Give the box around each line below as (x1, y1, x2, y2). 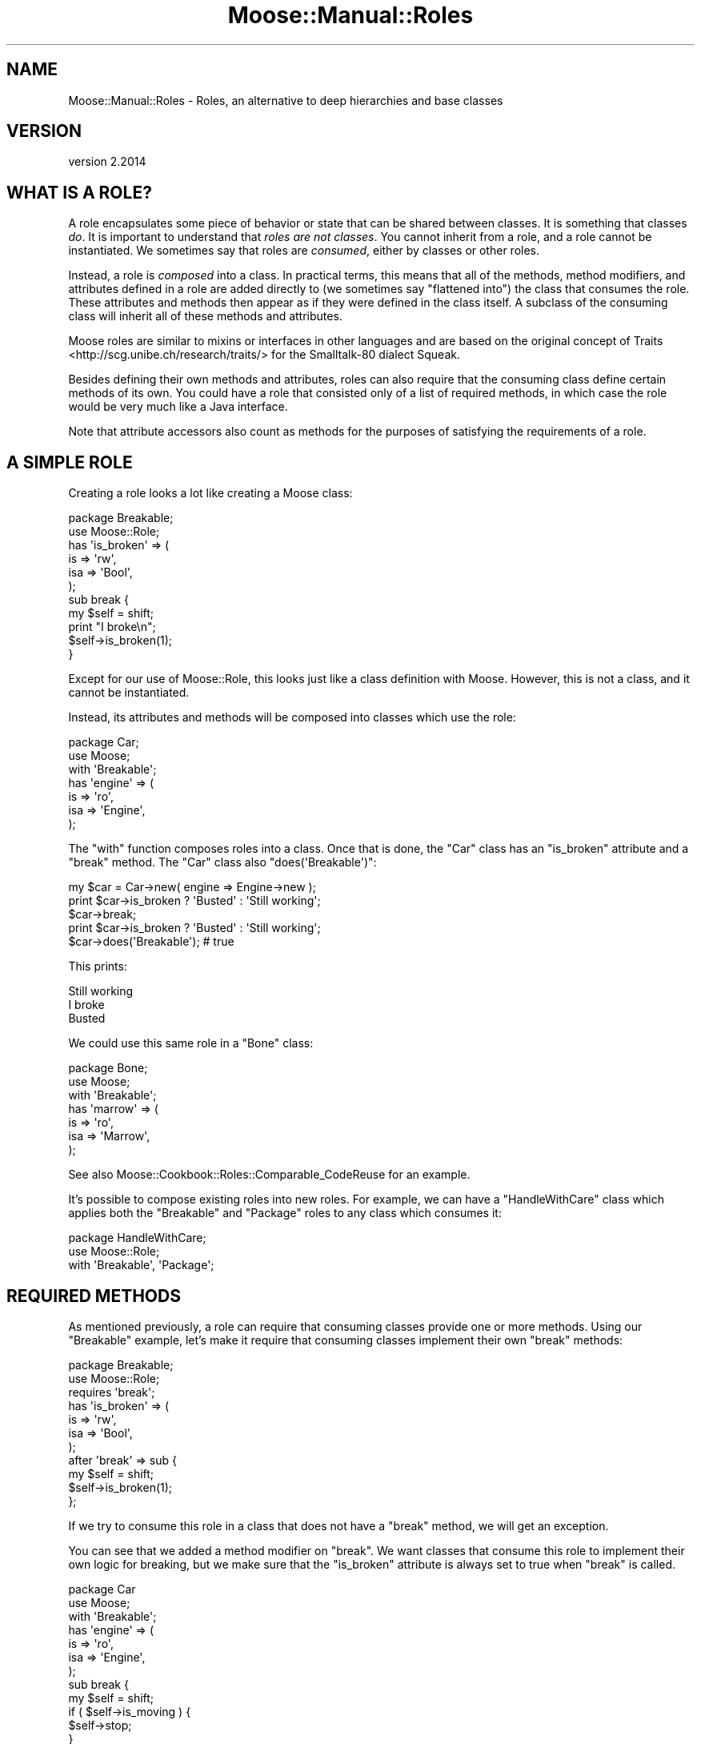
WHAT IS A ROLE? (6, 182, 152, 203)
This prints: (68, 959, 127, 974)
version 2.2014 (68, 155, 146, 169)
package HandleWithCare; (68, 1231, 206, 1245)
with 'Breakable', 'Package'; (68, 1258, 214, 1272)
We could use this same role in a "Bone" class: (68, 1036, 314, 1051)
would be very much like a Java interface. (68, 400, 288, 414)
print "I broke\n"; (68, 620, 156, 634)
